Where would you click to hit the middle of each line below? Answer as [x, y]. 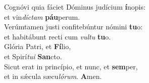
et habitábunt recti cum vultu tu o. [58, 36]
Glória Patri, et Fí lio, [38, 46]
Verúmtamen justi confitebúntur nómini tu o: [73, 27]
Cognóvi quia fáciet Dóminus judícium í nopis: [75, 7]
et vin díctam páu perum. [42, 16]
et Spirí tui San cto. [33, 56]
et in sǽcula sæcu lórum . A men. [53, 76]
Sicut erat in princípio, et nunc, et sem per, [71, 66]
